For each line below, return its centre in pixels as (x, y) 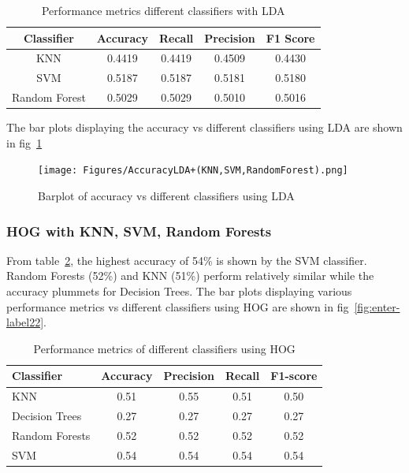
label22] (25, 322)
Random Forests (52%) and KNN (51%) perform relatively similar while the (190, 276)
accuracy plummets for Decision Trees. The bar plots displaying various (179, 291)
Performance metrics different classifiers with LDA (163, 10)
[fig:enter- (377, 306)
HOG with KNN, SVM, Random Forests (139, 231)
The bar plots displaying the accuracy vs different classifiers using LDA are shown (204, 127)
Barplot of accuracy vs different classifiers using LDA (166, 196)
